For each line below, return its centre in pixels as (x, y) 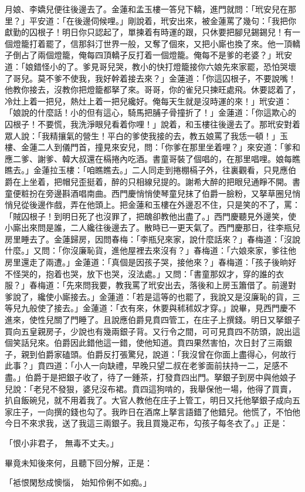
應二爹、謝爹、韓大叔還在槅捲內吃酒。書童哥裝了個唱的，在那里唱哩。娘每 (148, 158)
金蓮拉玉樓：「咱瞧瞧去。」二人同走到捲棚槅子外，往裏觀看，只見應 (160, 170)
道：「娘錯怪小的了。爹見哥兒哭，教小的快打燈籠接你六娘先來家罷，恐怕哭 (146, 66)
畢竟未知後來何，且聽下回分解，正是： (79, 462)
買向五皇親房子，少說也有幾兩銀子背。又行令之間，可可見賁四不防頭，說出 (148, 331)
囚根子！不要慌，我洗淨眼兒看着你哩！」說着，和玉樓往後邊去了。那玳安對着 (152, 124)
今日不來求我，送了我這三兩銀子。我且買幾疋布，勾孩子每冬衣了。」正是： (146, 423)
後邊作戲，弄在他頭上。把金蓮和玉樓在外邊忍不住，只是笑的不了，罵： (165, 205)
